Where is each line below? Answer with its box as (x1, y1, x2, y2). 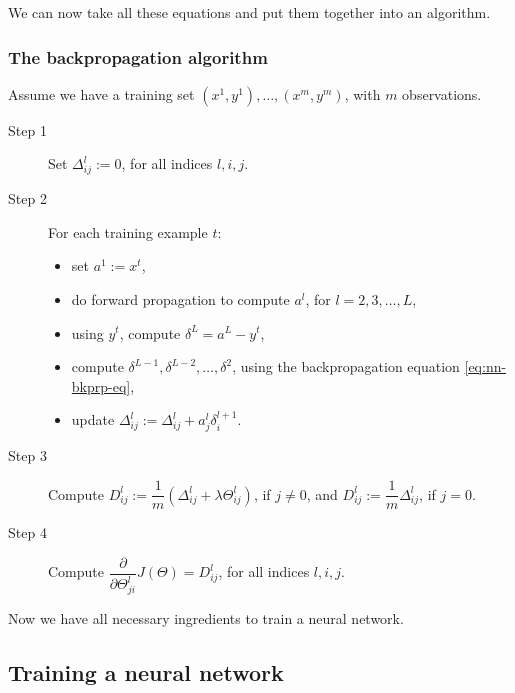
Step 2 (8, 188, 47, 209)
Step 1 (8, 119, 47, 140)
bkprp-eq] (71, 375, 131, 396)
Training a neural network (8, 656, 284, 687)
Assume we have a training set (8, 83, 195, 104)
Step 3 (8, 445, 47, 466)
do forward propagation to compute (71, 288, 290, 309)
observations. (402, 83, 482, 104)
